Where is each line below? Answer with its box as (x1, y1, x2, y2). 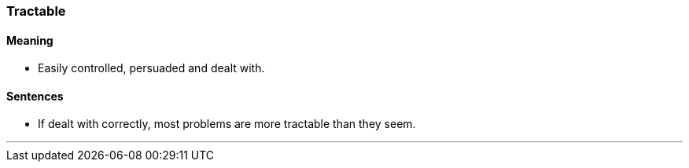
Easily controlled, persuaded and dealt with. (38, 61, 265, 75)
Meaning (6, 33, 53, 47)
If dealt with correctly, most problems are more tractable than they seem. (38, 117, 416, 131)
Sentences (6, 89, 64, 103)
